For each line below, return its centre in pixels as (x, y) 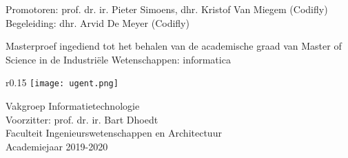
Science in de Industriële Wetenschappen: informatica (118, 59)
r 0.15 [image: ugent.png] (62, 82)
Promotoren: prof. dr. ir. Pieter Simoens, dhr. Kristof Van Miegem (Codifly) (167, 9)
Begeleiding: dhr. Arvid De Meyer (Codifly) (98, 22)
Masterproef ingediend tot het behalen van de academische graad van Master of (174, 46)
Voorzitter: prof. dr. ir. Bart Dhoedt (82, 119)
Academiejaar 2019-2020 (57, 146)
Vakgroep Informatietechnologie (73, 106)
